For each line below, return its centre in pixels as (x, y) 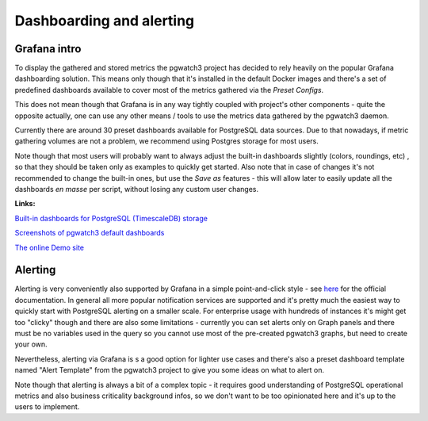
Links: (25, 204)
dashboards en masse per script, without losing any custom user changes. (137, 189)
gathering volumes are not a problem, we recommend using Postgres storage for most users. (166, 141)
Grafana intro (48, 49)
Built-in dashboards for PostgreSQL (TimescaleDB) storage (111, 218)
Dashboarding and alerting (105, 21)
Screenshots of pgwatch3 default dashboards (90, 233)
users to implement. (47, 407)
